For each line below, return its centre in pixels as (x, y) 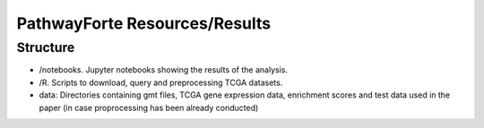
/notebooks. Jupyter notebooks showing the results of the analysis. (164, 70)
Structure (46, 47)
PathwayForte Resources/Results (144, 23)
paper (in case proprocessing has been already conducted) (149, 107)
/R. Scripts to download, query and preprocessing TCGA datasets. (161, 82)
